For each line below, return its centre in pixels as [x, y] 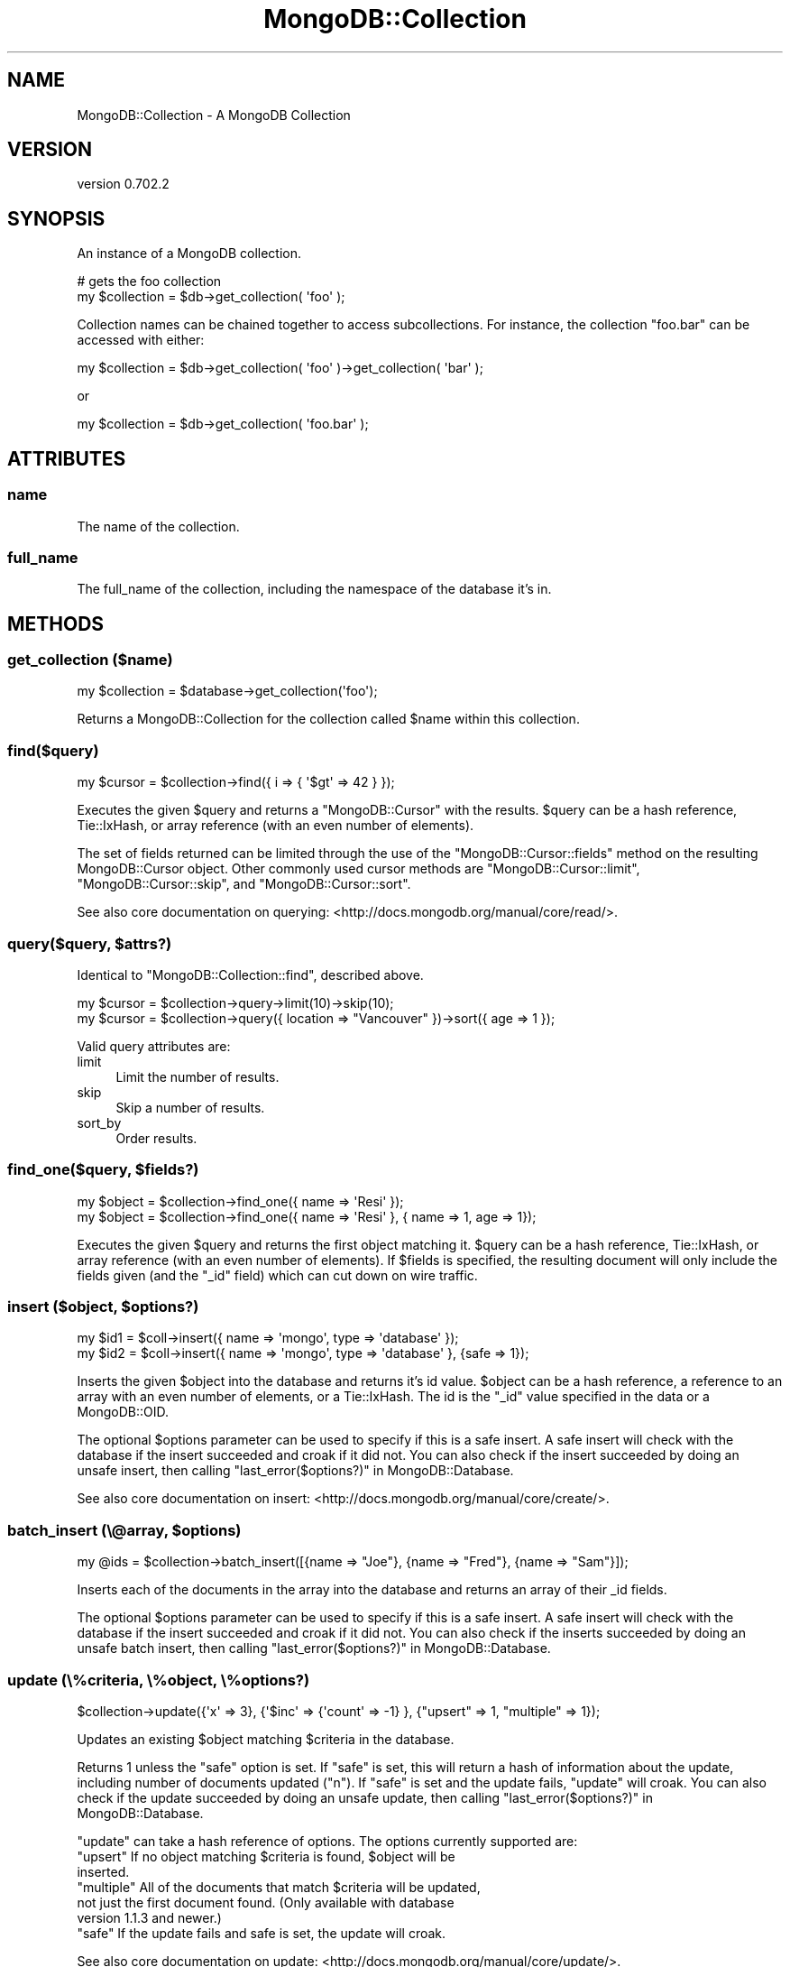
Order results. [156, 1138]
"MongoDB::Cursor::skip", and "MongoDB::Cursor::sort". [244, 884]
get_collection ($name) [90, 660]
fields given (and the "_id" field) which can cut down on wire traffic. [277, 1275]
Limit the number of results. [197, 1076]
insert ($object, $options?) [103, 1307]
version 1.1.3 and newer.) [149, 1917]
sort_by [99, 1122]
